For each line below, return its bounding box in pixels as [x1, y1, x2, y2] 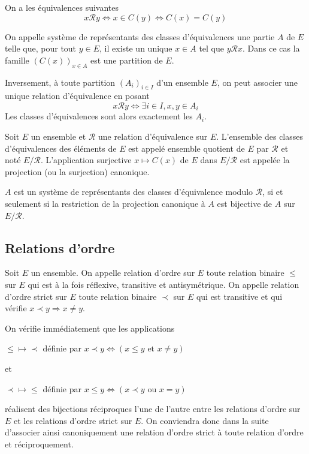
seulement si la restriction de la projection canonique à [5, 197, 205, 209]
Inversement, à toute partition [5, 76, 116, 88]
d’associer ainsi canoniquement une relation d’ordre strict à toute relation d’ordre [5, 426, 304, 438]
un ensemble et [31, 130, 86, 143]
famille [5, 53, 29, 66]
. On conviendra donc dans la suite [141, 414, 269, 426]
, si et [262, 185, 283, 198]
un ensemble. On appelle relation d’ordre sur [31, 266, 195, 279]
